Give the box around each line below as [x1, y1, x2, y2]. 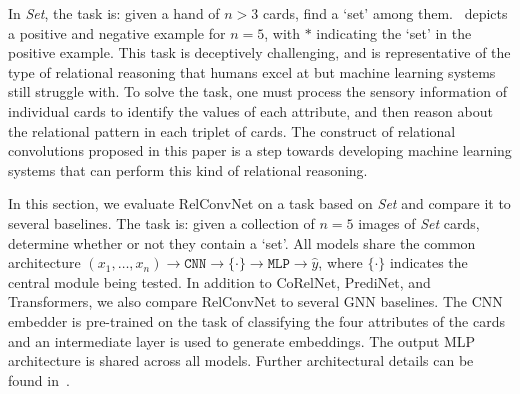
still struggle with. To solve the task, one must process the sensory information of [8, 81, 507, 102]
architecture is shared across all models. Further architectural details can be [8, 350, 474, 371]
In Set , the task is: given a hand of [8, 3, 220, 23]
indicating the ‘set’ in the [316, 22, 472, 43]
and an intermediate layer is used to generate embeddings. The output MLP [8, 330, 476, 351]
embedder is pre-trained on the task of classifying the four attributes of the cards [8, 310, 505, 331]
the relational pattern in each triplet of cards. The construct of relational [8, 120, 456, 141]
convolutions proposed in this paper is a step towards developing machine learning [8, 140, 512, 161]
